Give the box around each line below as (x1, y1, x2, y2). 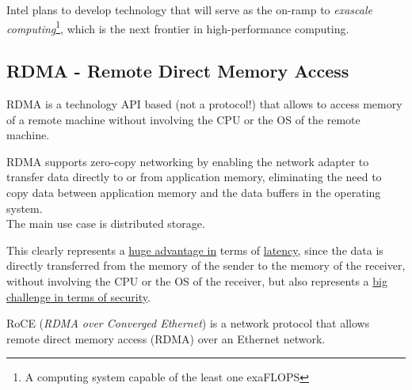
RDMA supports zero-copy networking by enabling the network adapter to (6, 153, 369, 169)
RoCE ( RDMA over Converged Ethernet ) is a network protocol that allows (6, 315, 370, 331)
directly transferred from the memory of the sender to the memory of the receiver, (6, 257, 406, 274)
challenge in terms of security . (6, 288, 151, 305)
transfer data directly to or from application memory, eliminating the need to (6, 168, 382, 185)
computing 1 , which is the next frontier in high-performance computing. (6, 17, 349, 36)
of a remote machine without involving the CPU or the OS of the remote (6, 111, 360, 127)
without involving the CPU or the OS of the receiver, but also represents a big (6, 272, 387, 289)
